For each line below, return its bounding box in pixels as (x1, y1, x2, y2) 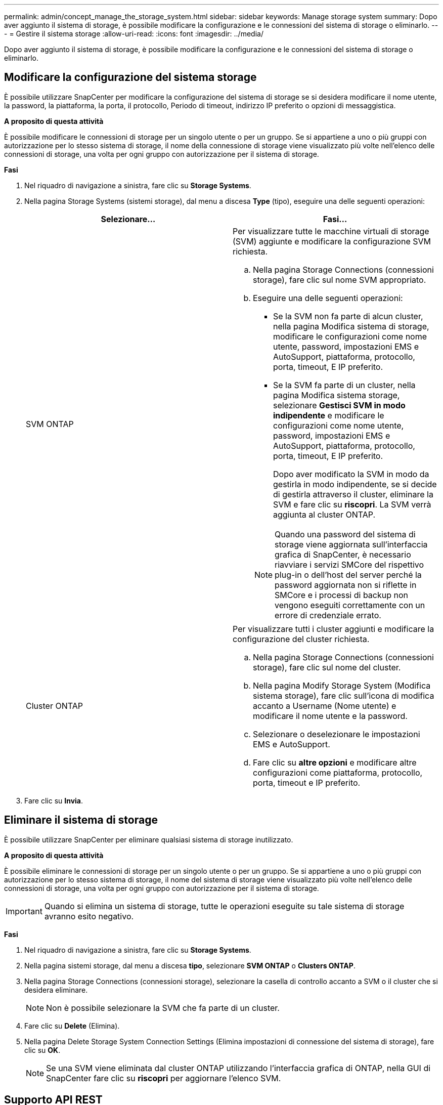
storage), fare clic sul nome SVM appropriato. (253, 274, 426, 285)
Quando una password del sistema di (275, 529, 416, 539)
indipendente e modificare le (273, 410, 384, 420)
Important (6, 906, 42, 916)
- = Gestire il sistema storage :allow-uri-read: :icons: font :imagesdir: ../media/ (4, 29, 263, 38)
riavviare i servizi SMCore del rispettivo (275, 559, 424, 570)
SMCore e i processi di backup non (275, 589, 409, 600)
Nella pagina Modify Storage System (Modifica (253, 680, 431, 691)
